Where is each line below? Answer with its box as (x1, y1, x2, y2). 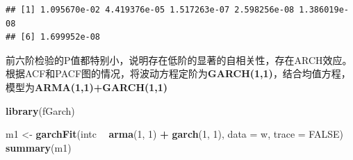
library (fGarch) (6, 103, 75, 118)
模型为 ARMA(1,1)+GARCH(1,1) (6, 79, 168, 94)
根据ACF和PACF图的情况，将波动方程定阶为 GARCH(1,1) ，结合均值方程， (6, 66, 351, 81)
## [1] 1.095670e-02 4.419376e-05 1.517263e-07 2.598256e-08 (6, 5, 295, 15)
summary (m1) (6, 140, 72, 154)
